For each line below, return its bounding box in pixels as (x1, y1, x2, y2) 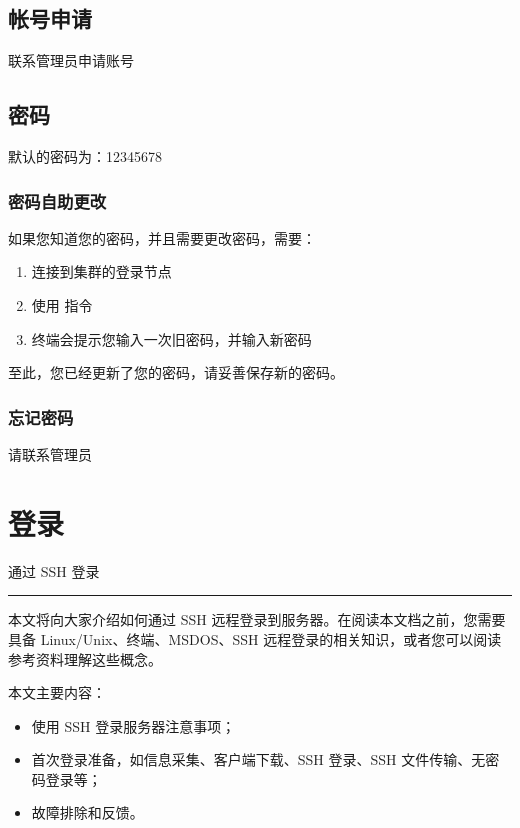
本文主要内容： (8, 682, 106, 703)
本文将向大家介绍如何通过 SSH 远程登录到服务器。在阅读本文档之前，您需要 (8, 609, 506, 630)
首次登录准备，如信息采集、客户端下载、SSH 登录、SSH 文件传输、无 (31, 749, 486, 770)
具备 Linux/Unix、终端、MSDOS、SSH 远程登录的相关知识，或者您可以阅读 (8, 628, 502, 649)
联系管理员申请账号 (8, 50, 134, 71)
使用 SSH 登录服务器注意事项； (31, 715, 236, 736)
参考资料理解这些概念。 (8, 648, 162, 669)
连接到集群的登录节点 (31, 261, 172, 282)
